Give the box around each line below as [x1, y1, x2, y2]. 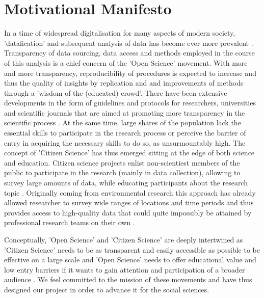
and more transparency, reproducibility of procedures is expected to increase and [4, 67, 256, 78]
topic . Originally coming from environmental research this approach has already [4, 187, 256, 198]
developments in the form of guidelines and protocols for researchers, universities [4, 97, 256, 108]
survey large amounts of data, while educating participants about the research [4, 177, 248, 188]
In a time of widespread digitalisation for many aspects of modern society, [4, 28, 235, 38]
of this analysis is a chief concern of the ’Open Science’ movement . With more [4, 57, 248, 68]
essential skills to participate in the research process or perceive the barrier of [4, 127, 246, 138]
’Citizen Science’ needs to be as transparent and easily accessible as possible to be [4, 244, 260, 255]
